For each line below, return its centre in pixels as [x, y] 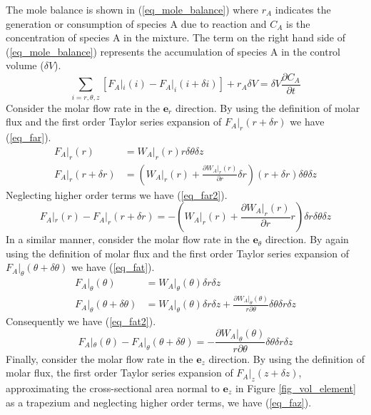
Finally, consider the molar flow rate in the [100, 358]
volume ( [25, 65]
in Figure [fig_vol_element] [295, 388]
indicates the [303, 9]
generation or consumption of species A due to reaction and [136, 23]
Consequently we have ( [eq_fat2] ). [81, 321]
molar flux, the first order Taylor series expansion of [120, 373]
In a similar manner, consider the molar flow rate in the [128, 239]
